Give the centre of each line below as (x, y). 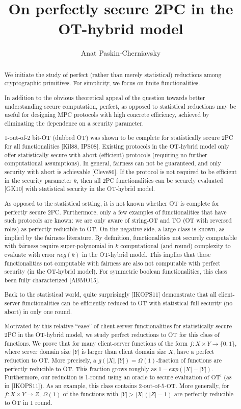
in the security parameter (38, 180)
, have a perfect (194, 352)
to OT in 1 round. (28, 403)
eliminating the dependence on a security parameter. (74, 123)
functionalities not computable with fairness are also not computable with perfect (112, 263)
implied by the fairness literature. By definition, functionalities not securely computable (120, 237)
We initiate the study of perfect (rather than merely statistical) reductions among (113, 74)
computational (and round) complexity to (176, 246)
